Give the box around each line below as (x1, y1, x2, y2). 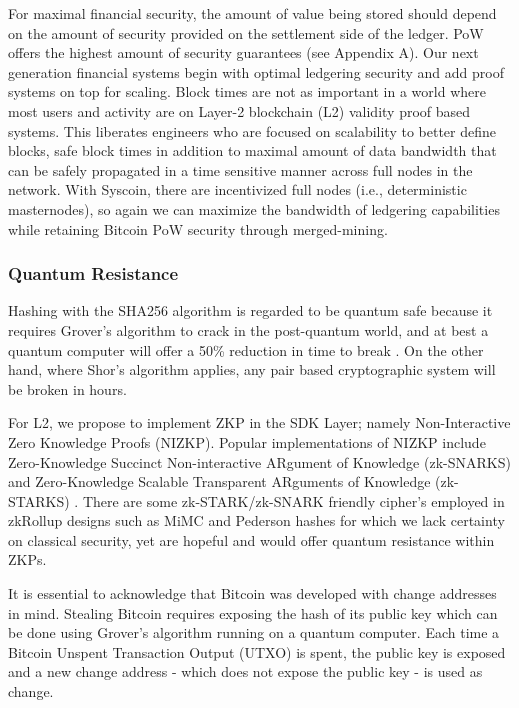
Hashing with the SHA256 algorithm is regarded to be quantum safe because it (8, 300, 493, 321)
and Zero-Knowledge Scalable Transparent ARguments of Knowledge (8, 471, 431, 492)
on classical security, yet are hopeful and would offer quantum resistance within (8, 529, 495, 550)
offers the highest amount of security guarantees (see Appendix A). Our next (8, 42, 479, 63)
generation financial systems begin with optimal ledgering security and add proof (8, 61, 504, 82)
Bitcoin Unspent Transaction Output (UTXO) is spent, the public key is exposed (8, 641, 506, 662)
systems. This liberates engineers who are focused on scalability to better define (8, 120, 497, 141)
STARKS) (8, 490, 70, 511)
